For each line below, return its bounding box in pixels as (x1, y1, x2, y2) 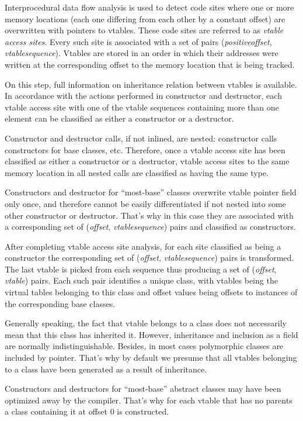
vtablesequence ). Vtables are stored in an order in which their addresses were (5, 47, 278, 59)
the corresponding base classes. (5, 297, 116, 309)
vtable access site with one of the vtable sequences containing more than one (5, 101, 279, 113)
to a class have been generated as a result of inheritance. (5, 363, 207, 375)
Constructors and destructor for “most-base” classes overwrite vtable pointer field (5, 186, 297, 198)
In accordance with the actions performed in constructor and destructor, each (5, 89, 282, 102)
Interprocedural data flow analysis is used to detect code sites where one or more (5, 1, 294, 13)
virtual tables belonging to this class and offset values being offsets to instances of (5, 286, 298, 298)
